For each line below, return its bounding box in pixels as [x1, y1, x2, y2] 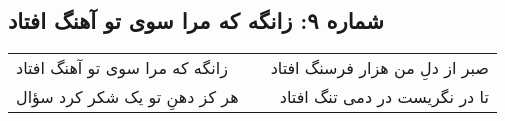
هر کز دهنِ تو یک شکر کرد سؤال [16, 85, 239, 109]
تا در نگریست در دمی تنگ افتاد [279, 85, 489, 109]
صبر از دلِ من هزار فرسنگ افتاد [270, 56, 489, 80]
